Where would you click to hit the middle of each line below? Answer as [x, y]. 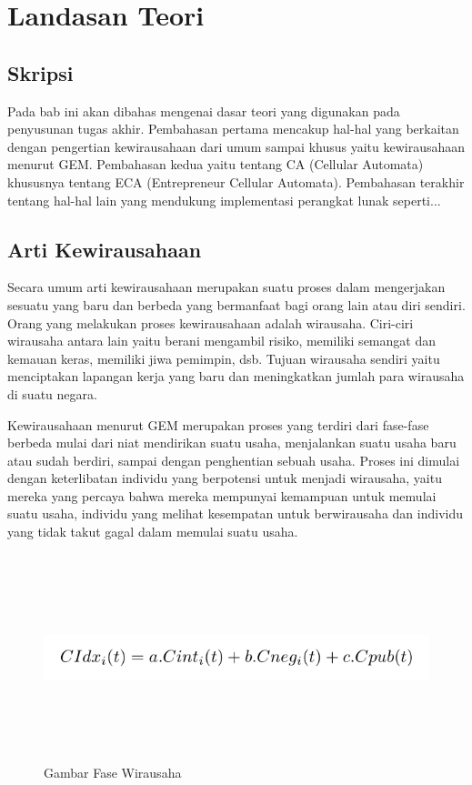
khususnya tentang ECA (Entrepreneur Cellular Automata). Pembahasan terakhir [236, 181]
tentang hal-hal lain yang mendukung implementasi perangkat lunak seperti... [224, 200]
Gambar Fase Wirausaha [113, 773]
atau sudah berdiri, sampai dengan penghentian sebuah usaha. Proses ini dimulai [234, 460]
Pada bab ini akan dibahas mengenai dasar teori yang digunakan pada [204, 111]
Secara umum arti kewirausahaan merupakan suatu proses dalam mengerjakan [226, 287]
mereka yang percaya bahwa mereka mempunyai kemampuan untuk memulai [222, 495]
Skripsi [40, 72]
